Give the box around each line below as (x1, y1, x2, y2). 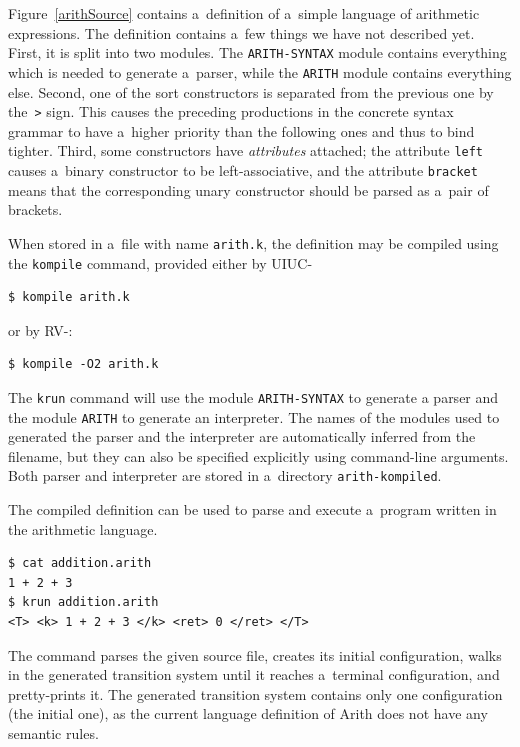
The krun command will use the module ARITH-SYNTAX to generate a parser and (8, 386, 499, 407)
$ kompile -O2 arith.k (8, 357, 159, 372)
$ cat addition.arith (8, 556, 152, 571)
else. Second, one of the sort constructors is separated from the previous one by (8, 81, 494, 102)
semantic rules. (8, 723, 99, 744)
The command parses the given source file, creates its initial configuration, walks (8, 644, 502, 665)
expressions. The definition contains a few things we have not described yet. (8, 22, 475, 43)
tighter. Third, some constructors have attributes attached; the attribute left (8, 140, 484, 161)
